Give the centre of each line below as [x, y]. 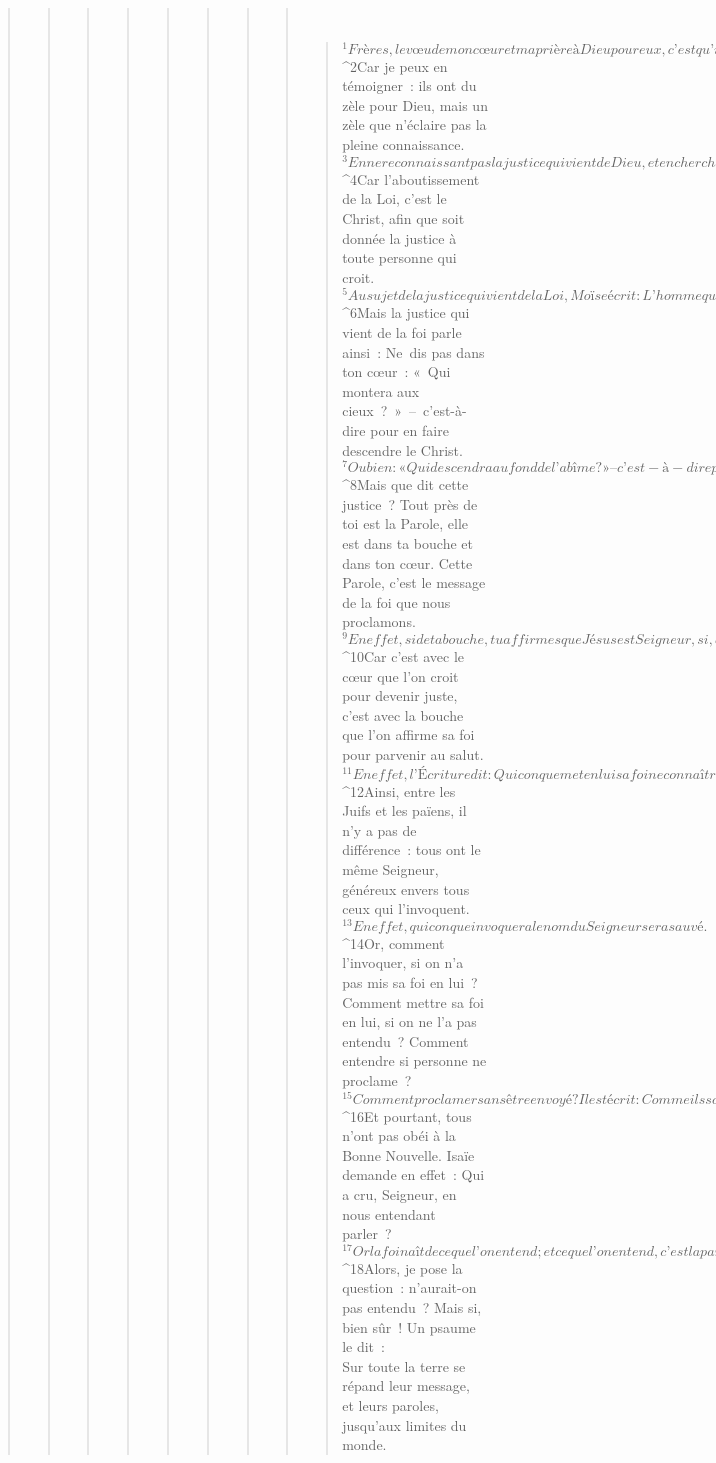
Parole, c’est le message [414, 582]
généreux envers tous [406, 888]
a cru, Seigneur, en [399, 1194]
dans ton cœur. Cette [407, 562]
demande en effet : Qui [413, 1174]
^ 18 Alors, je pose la [402, 1267]
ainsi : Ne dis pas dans [413, 351]
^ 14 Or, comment [393, 942]
